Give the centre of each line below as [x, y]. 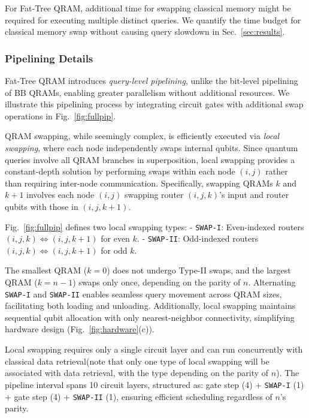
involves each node [60, 195]
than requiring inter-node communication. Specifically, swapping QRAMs [139, 183]
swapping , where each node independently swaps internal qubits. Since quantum [152, 147]
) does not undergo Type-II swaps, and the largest [199, 270]
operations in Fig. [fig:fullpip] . [60, 115]
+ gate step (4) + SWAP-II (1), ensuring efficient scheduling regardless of [139, 396]
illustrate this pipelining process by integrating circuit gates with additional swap [154, 104]
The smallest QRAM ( [46, 270]
